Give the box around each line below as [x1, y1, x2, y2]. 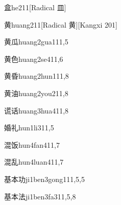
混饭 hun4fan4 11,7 [4, 139, 60, 150]
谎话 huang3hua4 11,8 [4, 105, 69, 116]
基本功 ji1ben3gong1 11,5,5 [4, 173, 85, 184]
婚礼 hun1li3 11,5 [4, 122, 54, 133]
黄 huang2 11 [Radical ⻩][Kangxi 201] [4, 19, 117, 30]
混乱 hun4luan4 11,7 [4, 156, 64, 167]
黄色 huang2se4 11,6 [4, 53, 63, 64]
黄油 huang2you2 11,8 [4, 87, 68, 98]
